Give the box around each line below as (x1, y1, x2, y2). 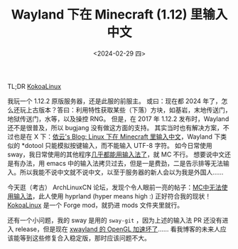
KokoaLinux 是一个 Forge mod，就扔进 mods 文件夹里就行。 (7, 201, 183, 209)
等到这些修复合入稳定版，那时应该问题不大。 (19, 233, 151, 242)
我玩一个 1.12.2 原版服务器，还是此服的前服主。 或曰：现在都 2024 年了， (7, 97, 222, 105)
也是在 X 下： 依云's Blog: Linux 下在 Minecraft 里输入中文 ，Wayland (13, 132, 213, 141)
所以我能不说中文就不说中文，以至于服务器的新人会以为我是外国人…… (19, 168, 224, 176)
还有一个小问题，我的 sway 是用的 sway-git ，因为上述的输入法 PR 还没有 (7, 216, 222, 224)
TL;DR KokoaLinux (7, 82, 62, 90)
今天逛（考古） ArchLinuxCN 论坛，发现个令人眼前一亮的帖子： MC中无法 (7, 183, 222, 191)
